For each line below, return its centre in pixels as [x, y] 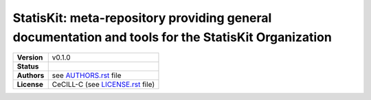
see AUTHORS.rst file [87, 75]
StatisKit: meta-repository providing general [142, 18]
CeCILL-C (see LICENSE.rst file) [103, 84]
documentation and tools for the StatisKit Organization [172, 37]
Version [30, 58]
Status [28, 66]
